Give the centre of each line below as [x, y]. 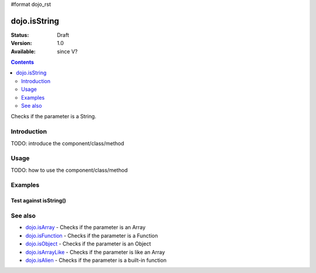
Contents [23, 62]
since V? [67, 51]
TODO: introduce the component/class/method [67, 143]
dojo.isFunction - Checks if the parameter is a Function [92, 236]
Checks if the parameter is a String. [54, 117]
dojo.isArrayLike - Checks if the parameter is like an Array [95, 252]
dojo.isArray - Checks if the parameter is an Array [85, 227]
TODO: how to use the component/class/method [69, 170]
